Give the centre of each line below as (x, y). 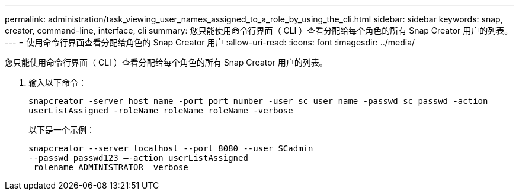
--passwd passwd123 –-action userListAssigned (138, 158)
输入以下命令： (57, 82)
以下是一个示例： (62, 130)
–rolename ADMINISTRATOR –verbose (108, 167)
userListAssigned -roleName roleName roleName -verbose (161, 110)
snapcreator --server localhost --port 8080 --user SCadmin (171, 148)
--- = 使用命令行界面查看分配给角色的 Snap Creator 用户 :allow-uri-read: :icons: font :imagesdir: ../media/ (210, 42)
